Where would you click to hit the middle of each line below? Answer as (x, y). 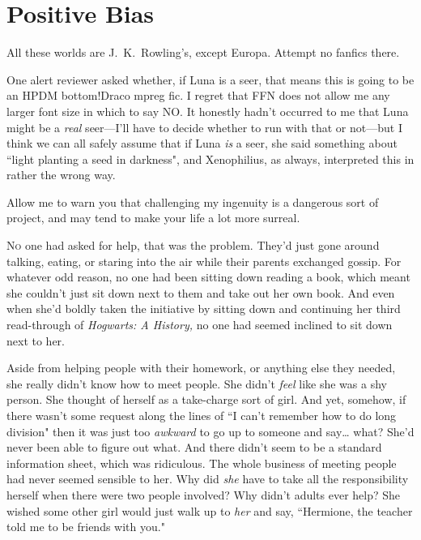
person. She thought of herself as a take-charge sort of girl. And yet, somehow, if (206, 399)
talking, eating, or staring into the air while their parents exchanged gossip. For (204, 261)
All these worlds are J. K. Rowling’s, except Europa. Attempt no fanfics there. (203, 52)
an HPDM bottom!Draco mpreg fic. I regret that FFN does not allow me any (198, 95)
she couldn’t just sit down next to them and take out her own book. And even (201, 292)
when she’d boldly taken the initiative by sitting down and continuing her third (204, 309)
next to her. (36, 340)
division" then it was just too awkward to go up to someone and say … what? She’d (210, 431)
